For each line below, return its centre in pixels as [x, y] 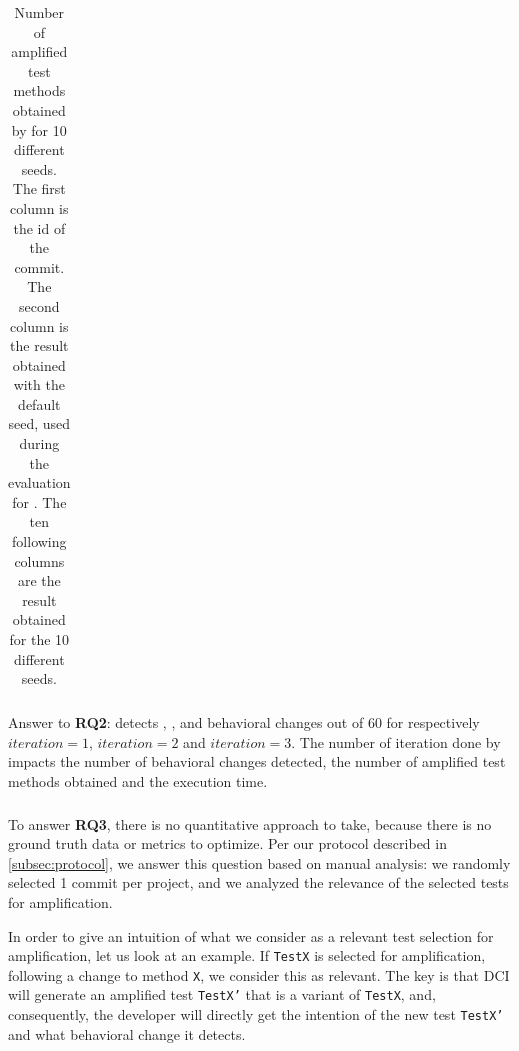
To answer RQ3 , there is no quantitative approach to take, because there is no [250, 823]
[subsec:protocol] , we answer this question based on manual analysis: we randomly [259, 862]
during [39, 443]
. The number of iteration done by [396, 741]
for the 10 [39, 639]
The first [39, 188]
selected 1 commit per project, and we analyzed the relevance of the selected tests [258, 882]
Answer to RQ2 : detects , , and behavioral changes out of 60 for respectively [244, 722]
